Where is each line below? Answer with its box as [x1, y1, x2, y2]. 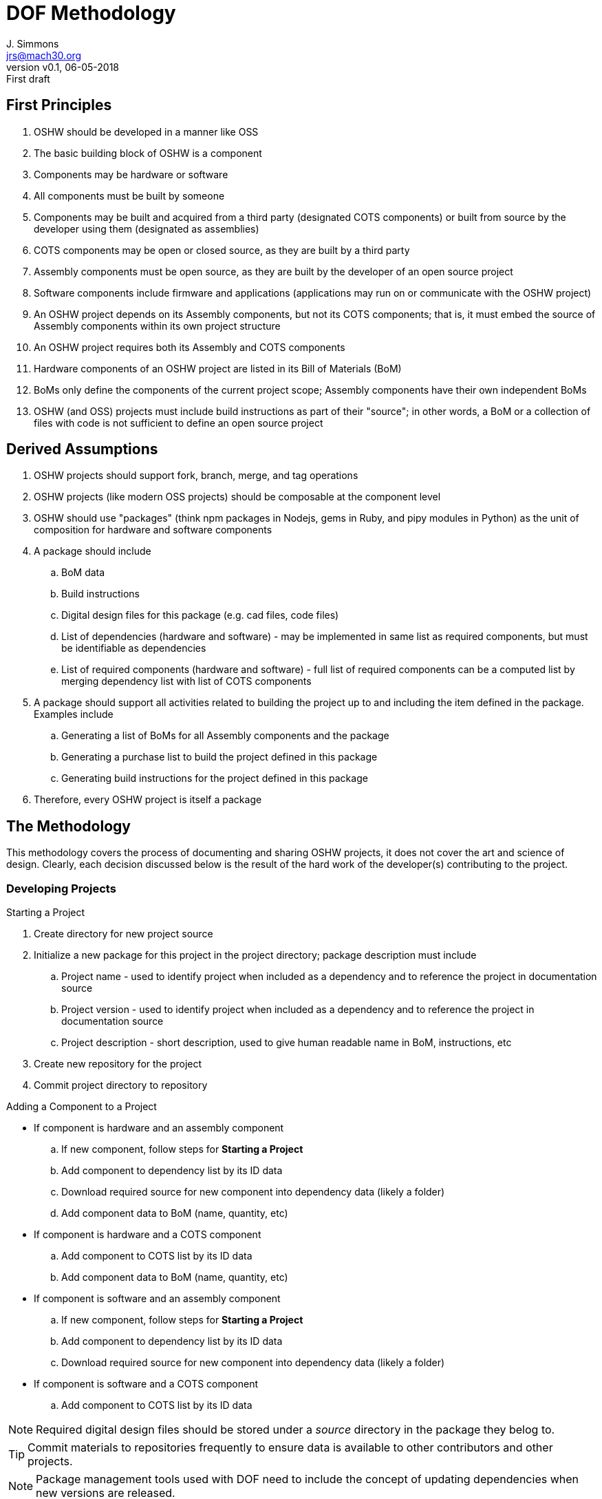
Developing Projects [6, 881, 116, 895]
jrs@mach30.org [6, 49, 82, 61]
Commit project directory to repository [34, 1079, 208, 1092]
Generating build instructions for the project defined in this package [61, 772, 368, 785]
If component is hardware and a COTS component [34, 1229, 261, 1241]
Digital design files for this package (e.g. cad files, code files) [61, 609, 339, 621]
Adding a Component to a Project [6, 1101, 157, 1113]
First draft [6, 72, 50, 85]
